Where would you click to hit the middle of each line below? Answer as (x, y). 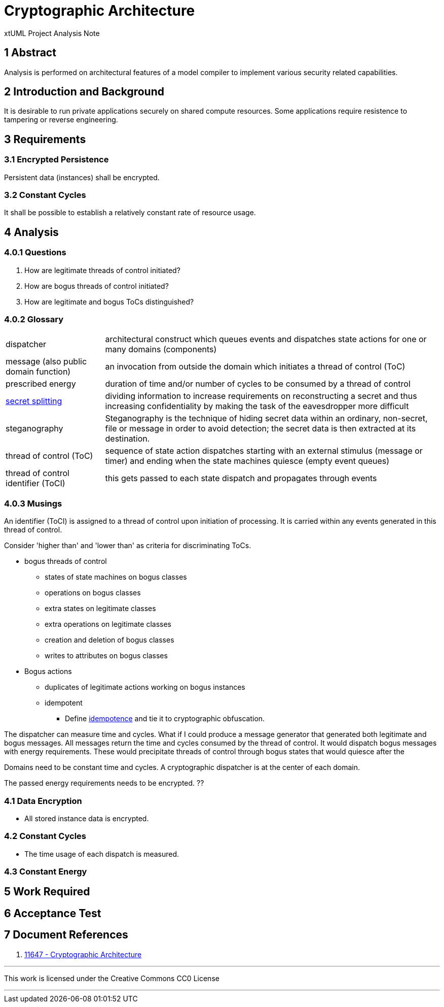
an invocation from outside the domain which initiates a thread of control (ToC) (255, 367)
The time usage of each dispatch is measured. (102, 854)
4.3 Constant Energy (46, 871)
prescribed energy (41, 384)
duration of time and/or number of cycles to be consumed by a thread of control (258, 384)
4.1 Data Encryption (43, 801)
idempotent (64, 703)
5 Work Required (47, 892)
